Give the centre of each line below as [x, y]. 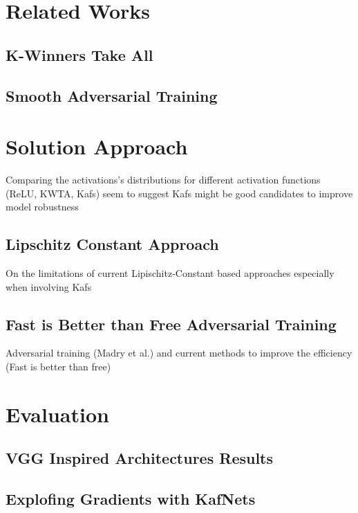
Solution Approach [97, 146]
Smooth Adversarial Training [112, 95]
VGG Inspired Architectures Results [140, 458]
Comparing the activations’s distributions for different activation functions [163, 180]
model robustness [42, 207]
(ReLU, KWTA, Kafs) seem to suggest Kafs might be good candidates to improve [179, 193]
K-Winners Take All [79, 54]
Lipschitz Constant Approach [112, 244]
